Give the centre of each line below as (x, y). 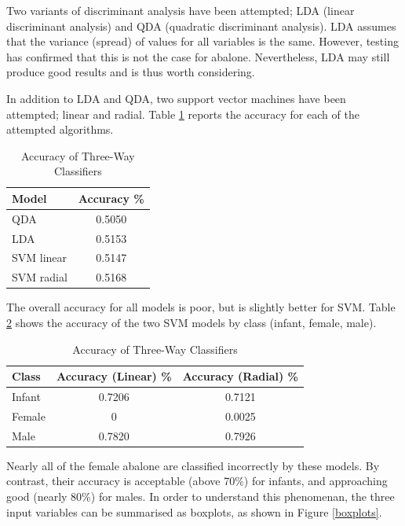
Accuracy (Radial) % (241, 376)
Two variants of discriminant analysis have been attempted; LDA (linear (181, 10)
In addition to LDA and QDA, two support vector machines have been (176, 98)
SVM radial (40, 277)
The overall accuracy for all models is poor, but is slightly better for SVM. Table (201, 307)
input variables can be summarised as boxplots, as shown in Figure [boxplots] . (194, 511)
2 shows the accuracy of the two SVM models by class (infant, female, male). (192, 322)
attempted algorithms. (60, 129)
